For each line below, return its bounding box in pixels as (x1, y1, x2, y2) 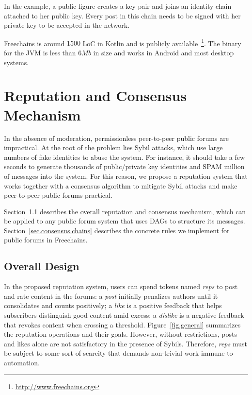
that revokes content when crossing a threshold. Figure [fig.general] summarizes (4, 319, 241, 329)
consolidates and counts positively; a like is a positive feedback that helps (4, 300, 222, 310)
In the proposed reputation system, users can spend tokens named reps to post (4, 281, 238, 292)
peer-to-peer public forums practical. (4, 190, 112, 200)
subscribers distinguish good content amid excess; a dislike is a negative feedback (4, 310, 244, 320)
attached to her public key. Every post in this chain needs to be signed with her (4, 10, 241, 20)
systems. (4, 57, 29, 67)
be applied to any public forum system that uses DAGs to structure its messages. (4, 216, 245, 226)
